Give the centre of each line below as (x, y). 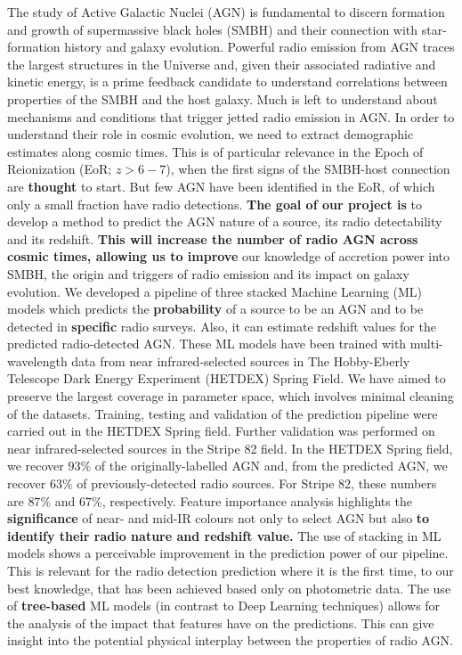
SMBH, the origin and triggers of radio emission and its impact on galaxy (208, 273)
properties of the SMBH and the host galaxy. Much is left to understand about (223, 98)
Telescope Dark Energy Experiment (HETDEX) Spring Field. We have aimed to (227, 378)
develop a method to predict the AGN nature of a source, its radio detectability (225, 221)
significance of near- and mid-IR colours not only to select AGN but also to (219, 518)
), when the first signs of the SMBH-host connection (308, 169)
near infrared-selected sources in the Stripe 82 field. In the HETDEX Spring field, (230, 448)
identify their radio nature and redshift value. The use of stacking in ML (224, 535)
